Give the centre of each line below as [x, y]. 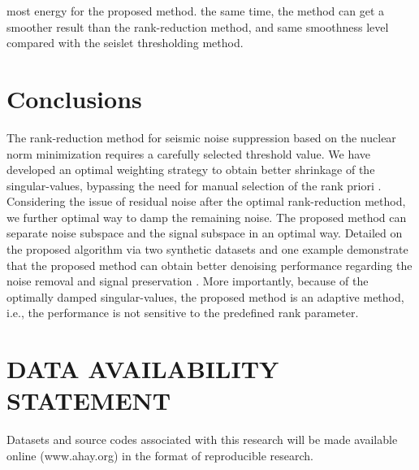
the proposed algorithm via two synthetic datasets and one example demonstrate [207, 249]
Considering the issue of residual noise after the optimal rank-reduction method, [206, 201]
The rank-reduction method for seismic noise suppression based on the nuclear [201, 137]
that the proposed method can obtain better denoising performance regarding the [209, 265]
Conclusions [74, 98]
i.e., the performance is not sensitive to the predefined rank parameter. [183, 313]
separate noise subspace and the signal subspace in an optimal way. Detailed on [205, 233]
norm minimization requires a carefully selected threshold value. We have [189, 153]
